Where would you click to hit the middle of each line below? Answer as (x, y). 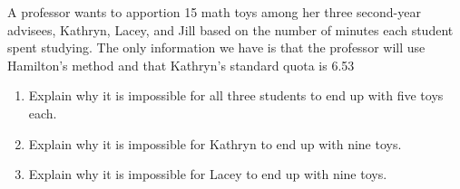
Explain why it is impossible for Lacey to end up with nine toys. (208, 174)
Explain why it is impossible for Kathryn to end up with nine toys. (215, 143)
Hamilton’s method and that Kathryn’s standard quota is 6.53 (181, 65)
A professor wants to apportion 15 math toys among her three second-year (214, 12)
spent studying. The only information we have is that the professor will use (216, 47)
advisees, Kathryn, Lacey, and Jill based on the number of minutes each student (230, 29)
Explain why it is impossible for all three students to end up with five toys (236, 95)
